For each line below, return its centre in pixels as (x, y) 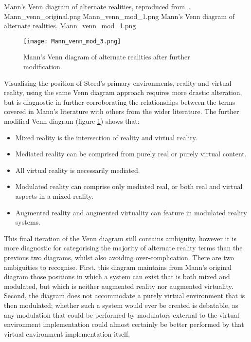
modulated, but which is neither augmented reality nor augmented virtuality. (119, 286)
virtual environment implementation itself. (67, 333)
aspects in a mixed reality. (54, 196)
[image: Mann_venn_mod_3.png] (72, 41)
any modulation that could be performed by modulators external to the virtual (122, 314)
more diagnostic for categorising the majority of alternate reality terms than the (123, 248)
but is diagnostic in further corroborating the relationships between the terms (120, 102)
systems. (28, 222)
